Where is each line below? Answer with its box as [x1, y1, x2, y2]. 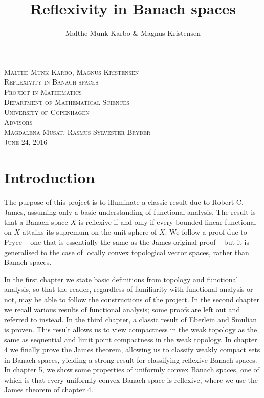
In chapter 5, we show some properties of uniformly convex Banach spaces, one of [4, 364, 259, 375]
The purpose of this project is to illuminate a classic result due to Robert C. [4, 196, 244, 207]
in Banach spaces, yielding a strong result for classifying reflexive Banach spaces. [4, 354, 257, 365]
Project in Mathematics [4, 86, 82, 97]
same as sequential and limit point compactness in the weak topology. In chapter [4, 334, 257, 345]
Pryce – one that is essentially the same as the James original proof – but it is [4, 236, 249, 247]
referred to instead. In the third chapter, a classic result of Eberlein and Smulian [4, 314, 257, 325]
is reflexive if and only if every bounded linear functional [78, 216, 256, 227]
